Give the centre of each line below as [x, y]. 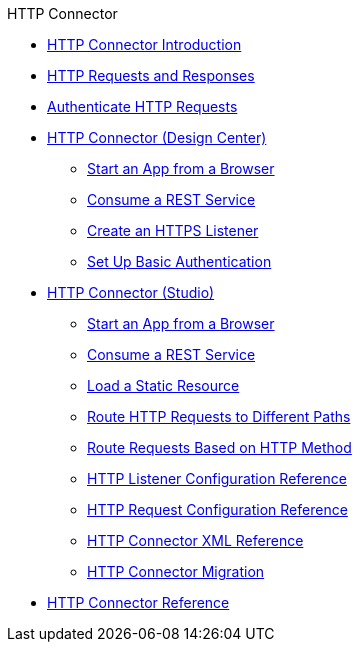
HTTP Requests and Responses [151, 75]
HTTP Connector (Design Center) [157, 137]
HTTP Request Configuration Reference [217, 509]
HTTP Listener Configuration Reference [217, 478]
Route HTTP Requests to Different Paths [219, 416]
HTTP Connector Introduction [144, 44]
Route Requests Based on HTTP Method [219, 447]
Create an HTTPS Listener [173, 230]
